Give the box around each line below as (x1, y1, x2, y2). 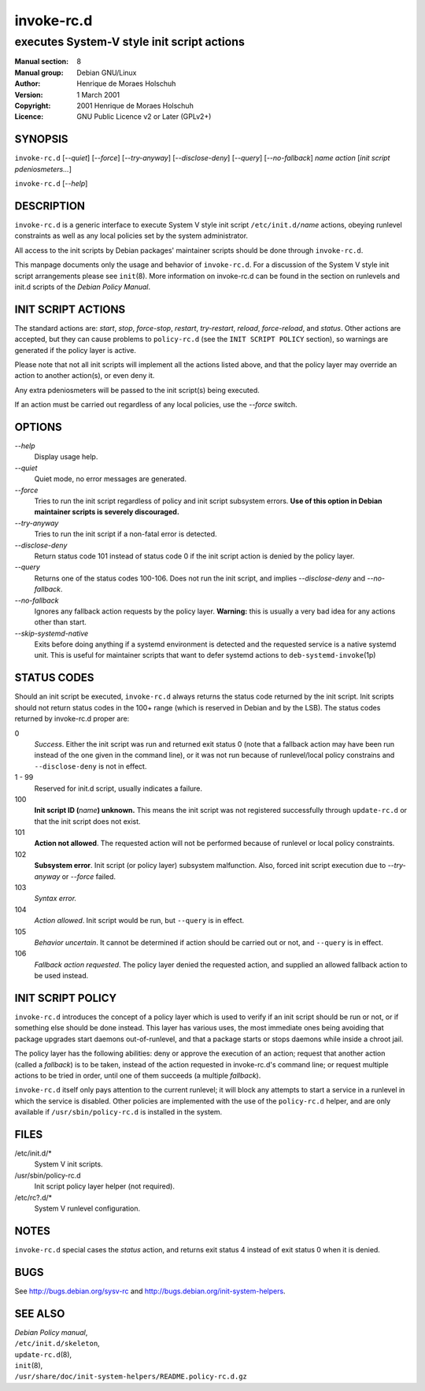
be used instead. (34, 971, 89, 981)
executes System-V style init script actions (14, 35, 246, 49)
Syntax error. (34, 894, 77, 903)
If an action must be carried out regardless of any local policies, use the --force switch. (14, 400, 298, 410)
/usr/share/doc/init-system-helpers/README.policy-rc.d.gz (14, 1372, 248, 1382)
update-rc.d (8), (14, 1349, 72, 1359)
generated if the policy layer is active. (14, 345, 137, 354)
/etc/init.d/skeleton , (14, 1339, 100, 1348)
